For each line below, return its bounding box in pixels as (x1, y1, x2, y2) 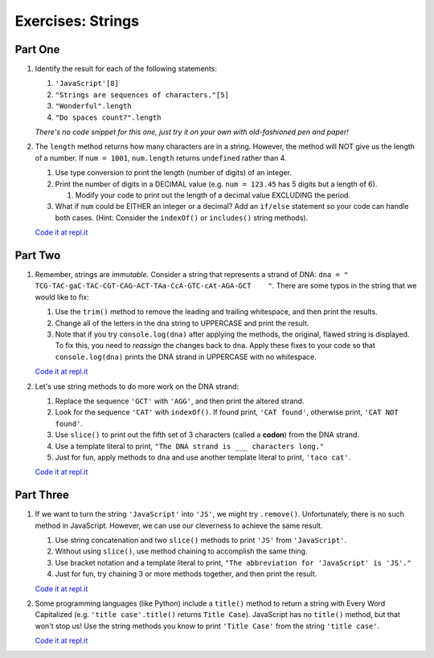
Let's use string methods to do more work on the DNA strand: (35, 382, 240, 391)
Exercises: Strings (14, 12, 140, 30)
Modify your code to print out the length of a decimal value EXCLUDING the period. (75, 190, 351, 200)
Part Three (14, 488, 70, 502)
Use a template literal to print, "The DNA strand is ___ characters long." (55, 441, 325, 451)
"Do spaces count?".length (55, 112, 162, 122)
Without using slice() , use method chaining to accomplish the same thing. (55, 546, 308, 556)
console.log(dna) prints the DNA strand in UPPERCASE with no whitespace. (55, 352, 317, 362)
